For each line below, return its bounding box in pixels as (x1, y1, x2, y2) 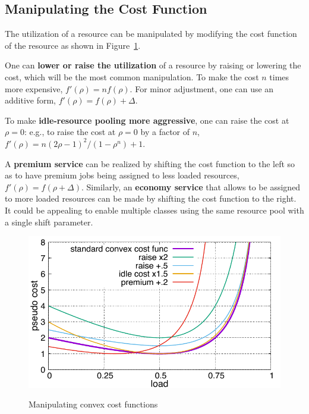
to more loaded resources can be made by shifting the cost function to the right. (5, 192, 297, 205)
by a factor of (140, 126, 190, 138)
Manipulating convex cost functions (29, 398, 158, 410)
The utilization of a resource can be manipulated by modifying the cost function (5, 27, 297, 40)
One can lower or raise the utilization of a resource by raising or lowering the (5, 59, 301, 71)
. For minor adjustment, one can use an (130, 82, 274, 95)
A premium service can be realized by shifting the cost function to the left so (5, 157, 295, 170)
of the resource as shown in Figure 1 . (5, 39, 141, 51)
